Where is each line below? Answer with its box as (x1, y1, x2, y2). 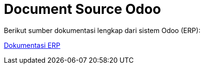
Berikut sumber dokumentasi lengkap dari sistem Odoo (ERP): (4, 26, 201, 34)
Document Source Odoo (4, 1, 161, 17)
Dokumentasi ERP (4, 41, 60, 49)
